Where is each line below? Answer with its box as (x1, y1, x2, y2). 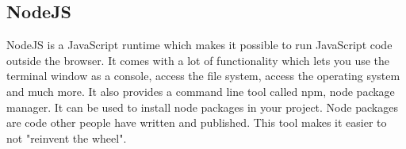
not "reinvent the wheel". (6, 129, 127, 146)
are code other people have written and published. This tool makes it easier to (6, 114, 387, 131)
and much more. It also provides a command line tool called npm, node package (6, 82, 395, 99)
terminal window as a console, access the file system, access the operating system (6, 67, 400, 84)
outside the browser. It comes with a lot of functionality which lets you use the (6, 52, 390, 68)
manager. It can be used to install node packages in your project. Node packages (6, 98, 398, 115)
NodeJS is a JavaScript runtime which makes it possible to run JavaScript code (6, 36, 393, 53)
